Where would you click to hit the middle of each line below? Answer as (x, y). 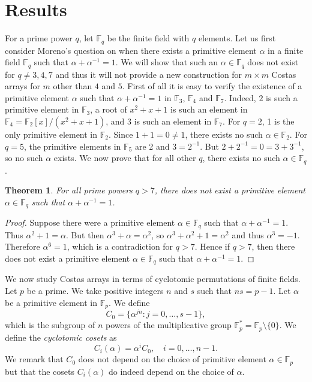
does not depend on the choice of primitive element (172, 359)
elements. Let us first (237, 38)
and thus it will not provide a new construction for (149, 74)
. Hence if (212, 246)
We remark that (34, 359)
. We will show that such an (167, 62)
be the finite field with (148, 38)
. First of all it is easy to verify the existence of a (212, 86)
